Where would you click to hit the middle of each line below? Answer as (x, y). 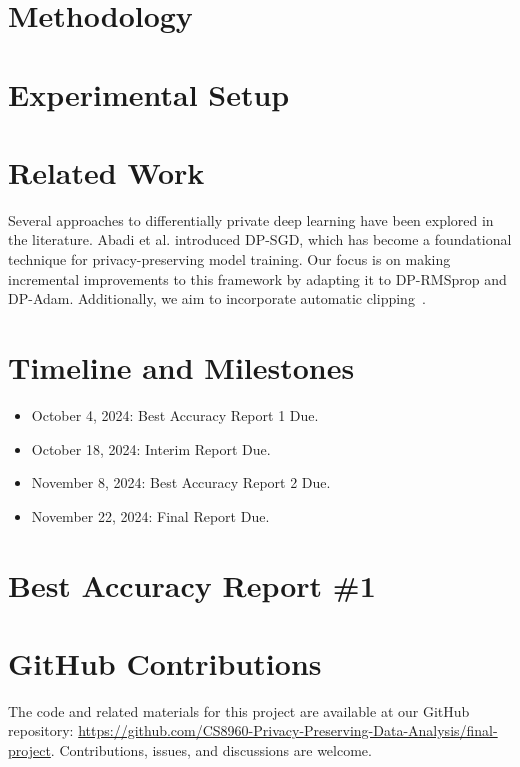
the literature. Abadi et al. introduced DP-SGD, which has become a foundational (260, 239)
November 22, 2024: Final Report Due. (150, 515)
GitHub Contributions (165, 662)
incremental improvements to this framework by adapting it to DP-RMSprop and (257, 278)
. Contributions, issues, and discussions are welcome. (211, 750)
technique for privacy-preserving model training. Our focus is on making (229, 259)
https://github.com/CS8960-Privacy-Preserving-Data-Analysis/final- (288, 730)
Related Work (106, 171)
